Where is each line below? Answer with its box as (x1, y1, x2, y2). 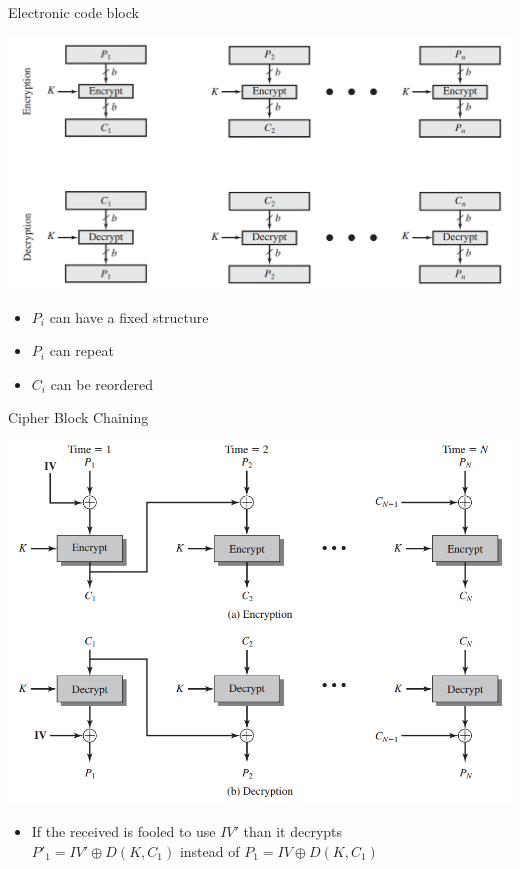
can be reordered (50, 373, 154, 394)
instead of (179, 840, 240, 861)
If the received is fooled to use (31, 821, 216, 842)
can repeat (49, 340, 114, 361)
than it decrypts (243, 821, 343, 842)
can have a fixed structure (49, 306, 209, 327)
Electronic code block (8, 2, 139, 22)
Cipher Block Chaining (8, 407, 149, 428)
